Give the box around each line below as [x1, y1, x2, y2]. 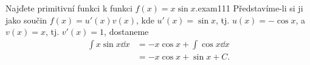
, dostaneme [104, 25, 149, 38]
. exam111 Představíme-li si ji [195, 2, 303, 14]
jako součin [5, 13, 47, 26]
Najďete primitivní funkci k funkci [5, 2, 133, 14]
